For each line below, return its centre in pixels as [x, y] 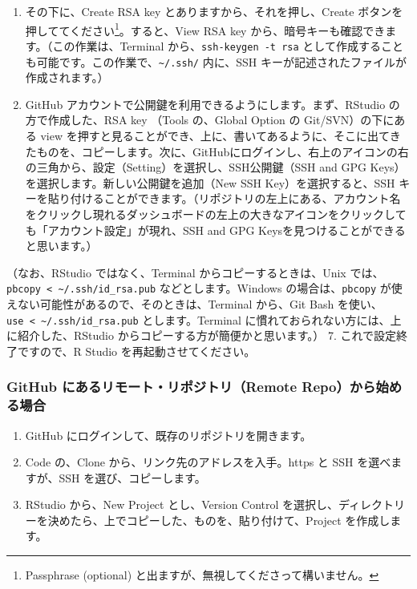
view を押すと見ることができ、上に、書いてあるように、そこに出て [215, 135]
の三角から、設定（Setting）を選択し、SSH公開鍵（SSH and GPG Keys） [215, 167]
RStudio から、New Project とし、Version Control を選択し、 [182, 504]
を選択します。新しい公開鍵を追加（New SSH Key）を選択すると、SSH [210, 182]
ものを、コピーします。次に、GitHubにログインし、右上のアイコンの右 [223, 151]
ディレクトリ [372, 504]
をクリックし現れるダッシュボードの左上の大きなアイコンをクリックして [216, 214]
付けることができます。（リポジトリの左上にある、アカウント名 [235, 198]
